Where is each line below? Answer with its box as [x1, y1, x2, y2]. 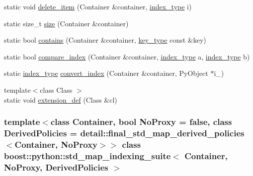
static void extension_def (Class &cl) [4, 94, 117, 105]
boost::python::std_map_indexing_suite [4, 149, 171, 162]
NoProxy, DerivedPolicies [4, 161, 108, 173]
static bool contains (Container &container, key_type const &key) [4, 35, 206, 45]
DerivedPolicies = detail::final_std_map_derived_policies [4, 127, 245, 139]
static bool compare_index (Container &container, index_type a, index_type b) [4, 51, 250, 61]
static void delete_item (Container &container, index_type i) [4, 1, 192, 11]
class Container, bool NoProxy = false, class [50, 116, 232, 128]
